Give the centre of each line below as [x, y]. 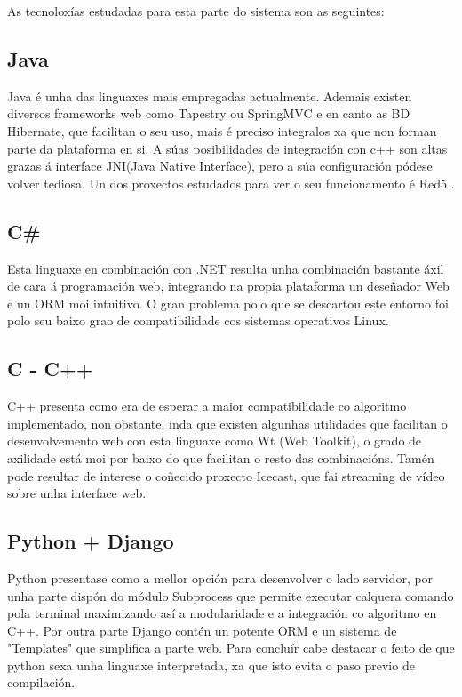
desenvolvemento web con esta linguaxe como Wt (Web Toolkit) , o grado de [215, 441]
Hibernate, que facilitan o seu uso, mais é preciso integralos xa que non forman [222, 130]
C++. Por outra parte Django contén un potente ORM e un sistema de [202, 630]
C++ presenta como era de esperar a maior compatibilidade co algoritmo [207, 406]
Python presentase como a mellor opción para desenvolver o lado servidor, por [220, 577]
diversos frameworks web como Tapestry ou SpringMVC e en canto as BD [209, 113]
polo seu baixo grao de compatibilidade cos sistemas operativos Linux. [198, 320]
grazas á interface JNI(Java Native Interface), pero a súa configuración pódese [220, 166]
